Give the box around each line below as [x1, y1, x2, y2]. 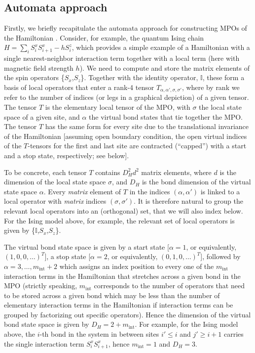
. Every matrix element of [43, 186, 121, 196]
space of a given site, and [4, 111, 80, 122]
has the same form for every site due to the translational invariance [45, 121, 249, 132]
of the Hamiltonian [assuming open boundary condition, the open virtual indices [4, 131, 247, 141]
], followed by [200, 251, 241, 262]
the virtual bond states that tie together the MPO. [89, 111, 243, 122]
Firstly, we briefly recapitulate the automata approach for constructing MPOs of [4, 23, 247, 33]
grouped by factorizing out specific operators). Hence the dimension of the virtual [4, 309, 251, 319]
